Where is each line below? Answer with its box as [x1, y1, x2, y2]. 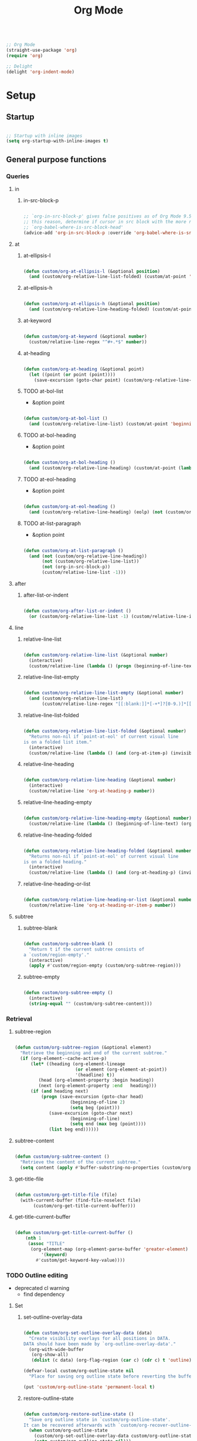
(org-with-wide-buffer [28, 1346, 84, 1352]
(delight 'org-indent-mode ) [6, 69, 75, 75]
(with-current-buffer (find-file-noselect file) [20, 1197, 141, 1203]
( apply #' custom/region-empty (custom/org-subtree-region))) [28, 962, 182, 969]
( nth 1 [25, 1235, 42, 1241]
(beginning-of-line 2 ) [70, 1099, 125, 1105]
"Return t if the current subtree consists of [28, 946, 145, 952]
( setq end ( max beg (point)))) [70, 1121, 147, 1127]
